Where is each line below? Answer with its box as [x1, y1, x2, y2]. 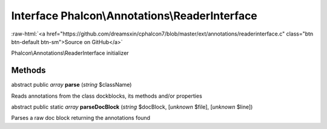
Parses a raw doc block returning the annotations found [11, 115, 151, 122]
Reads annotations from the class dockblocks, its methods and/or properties [11, 92, 202, 99]
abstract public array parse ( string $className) [11, 81, 132, 89]
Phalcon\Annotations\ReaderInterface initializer [11, 49, 130, 57]
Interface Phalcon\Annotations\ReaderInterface [11, 9, 257, 22]
